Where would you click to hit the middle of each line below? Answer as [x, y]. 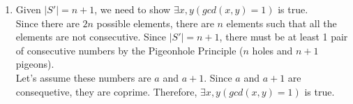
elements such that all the [281, 23]
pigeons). [35, 64]
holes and [272, 50]
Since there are [47, 23]
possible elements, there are [155, 23]
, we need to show [133, 9]
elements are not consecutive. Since [91, 37]
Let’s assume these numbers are [83, 77]
